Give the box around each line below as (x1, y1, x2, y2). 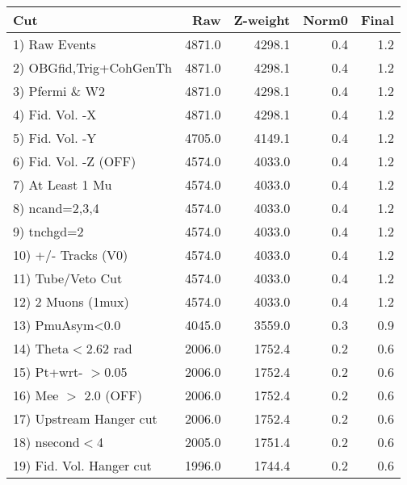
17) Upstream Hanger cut (13, 409, 157, 428)
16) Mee (13, 386, 59, 404)
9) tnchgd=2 (13, 222, 84, 240)
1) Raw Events (13, 35, 96, 53)
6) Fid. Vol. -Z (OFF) (13, 152, 136, 170)
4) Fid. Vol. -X (13, 105, 97, 123)
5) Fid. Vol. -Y (13, 128, 97, 147)
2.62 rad (86, 339, 132, 357)
